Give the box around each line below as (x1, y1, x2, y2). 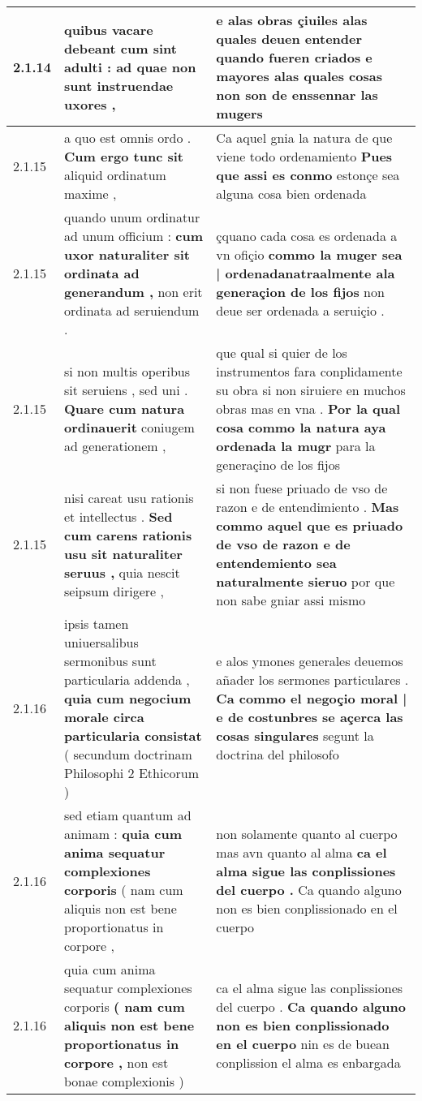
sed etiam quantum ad (64, 806, 192, 824)
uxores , (64, 94, 116, 114)
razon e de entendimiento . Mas (216, 497, 399, 516)
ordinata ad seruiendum (64, 301, 200, 320)
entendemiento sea (216, 553, 337, 572)
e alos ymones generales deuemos (216, 652, 403, 670)
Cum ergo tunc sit (64, 147, 183, 166)
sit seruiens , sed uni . (64, 381, 188, 399)
